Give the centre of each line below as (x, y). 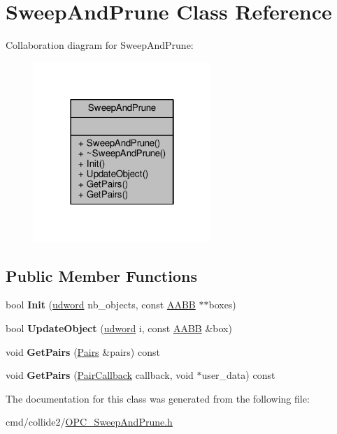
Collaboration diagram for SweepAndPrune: (100, 45)
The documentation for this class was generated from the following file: (158, 398)
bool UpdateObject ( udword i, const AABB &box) (119, 328)
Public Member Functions (101, 275)
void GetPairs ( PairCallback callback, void (100, 375)
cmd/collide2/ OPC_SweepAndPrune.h (89, 422)
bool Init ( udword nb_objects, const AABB (101, 305)
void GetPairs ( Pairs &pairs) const (83, 351)
